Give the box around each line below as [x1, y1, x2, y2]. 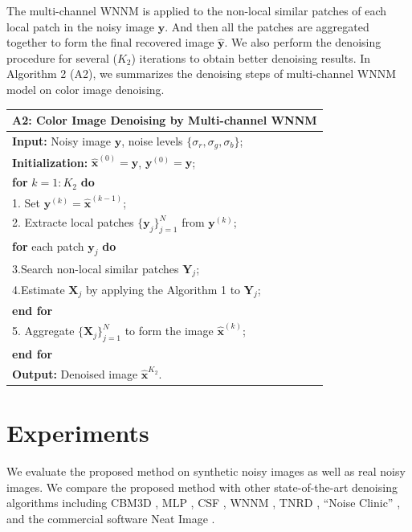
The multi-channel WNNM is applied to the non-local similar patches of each [6, 2, 387, 18]
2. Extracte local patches [12, 214, 134, 231]
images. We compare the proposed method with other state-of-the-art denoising [6, 478, 398, 495]
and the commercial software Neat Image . [6, 510, 215, 527]
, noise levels [121, 132, 183, 149]
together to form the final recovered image [6, 34, 214, 51]
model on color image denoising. [6, 80, 165, 97]
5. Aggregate [12, 322, 75, 339]
